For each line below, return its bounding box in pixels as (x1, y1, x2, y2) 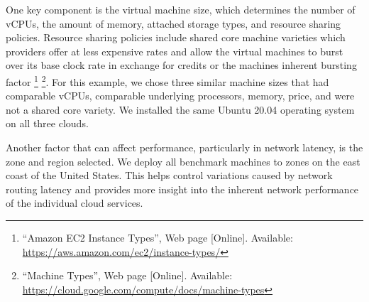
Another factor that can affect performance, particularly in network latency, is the (6, 140, 363, 154)
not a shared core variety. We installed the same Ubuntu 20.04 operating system (6, 102, 355, 117)
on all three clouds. (6, 116, 89, 131)
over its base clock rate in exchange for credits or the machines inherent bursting (6, 58, 357, 72)
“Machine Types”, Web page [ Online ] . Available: (22, 268, 233, 283)
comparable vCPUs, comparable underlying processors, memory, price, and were (6, 88, 355, 103)
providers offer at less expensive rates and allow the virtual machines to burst (6, 43, 343, 58)
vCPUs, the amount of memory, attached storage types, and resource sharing (6, 16, 341, 31)
